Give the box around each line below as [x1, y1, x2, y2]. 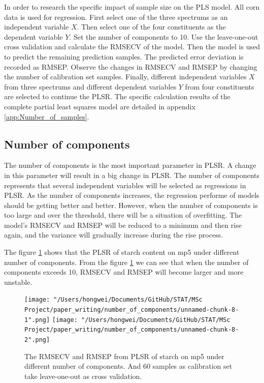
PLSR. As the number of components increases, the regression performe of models [4, 190, 259, 200]
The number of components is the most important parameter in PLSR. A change [4, 160, 256, 170]
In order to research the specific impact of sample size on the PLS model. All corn [4, 2, 260, 12]
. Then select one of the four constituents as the [77, 21, 226, 32]
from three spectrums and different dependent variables [4, 81, 177, 92]
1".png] [24, 316, 50, 323]
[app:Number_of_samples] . [4, 111, 89, 122]
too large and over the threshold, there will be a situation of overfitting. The [4, 210, 242, 220]
